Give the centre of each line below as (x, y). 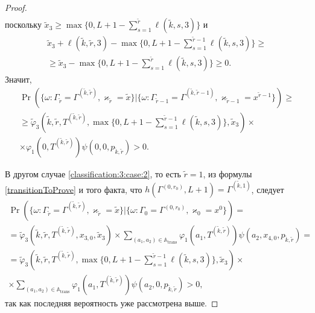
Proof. (16, 7)
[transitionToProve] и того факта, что (74, 189)
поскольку (23, 24)
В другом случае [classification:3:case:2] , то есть (93, 174)
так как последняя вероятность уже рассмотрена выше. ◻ (112, 303)
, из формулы (227, 174)
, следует (268, 189)
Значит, (18, 79)
